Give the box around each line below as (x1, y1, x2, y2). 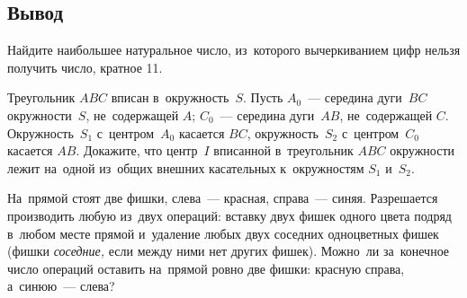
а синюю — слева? (7, 276, 115, 295)
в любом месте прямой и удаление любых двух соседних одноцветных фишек (7, 223, 439, 242)
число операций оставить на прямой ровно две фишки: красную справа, (7, 259, 405, 277)
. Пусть (242, 88, 283, 107)
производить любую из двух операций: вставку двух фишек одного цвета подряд (7, 206, 452, 224)
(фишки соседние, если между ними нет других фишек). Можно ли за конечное (7, 241, 450, 260)
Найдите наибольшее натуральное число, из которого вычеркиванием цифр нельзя (7, 40, 461, 59)
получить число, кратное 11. (7, 57, 163, 76)
